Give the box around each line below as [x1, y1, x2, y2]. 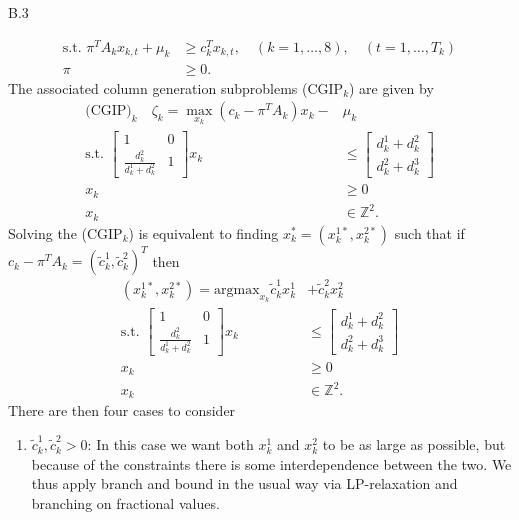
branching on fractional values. [31, 492, 220, 513]
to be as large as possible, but [322, 434, 506, 455]
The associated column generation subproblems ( [8, 77, 308, 98]
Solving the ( [8, 222, 87, 243]
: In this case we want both [87, 434, 254, 455]
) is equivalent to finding [128, 222, 279, 243]
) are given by [349, 77, 434, 98]
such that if [394, 222, 465, 243]
